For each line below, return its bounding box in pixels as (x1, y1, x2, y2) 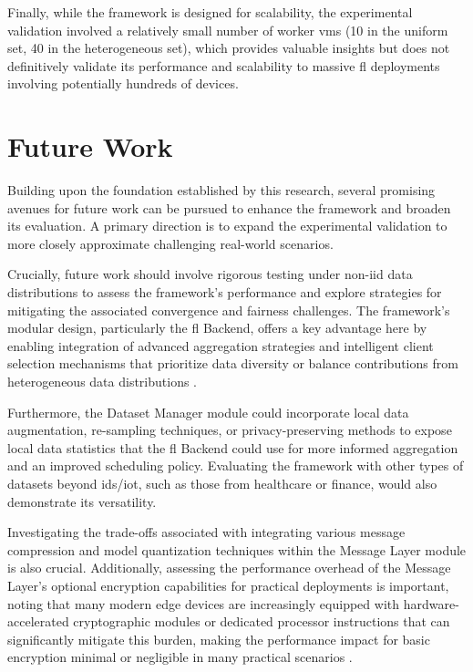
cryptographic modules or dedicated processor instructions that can (73, 612, 450, 631)
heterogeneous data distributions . (7, 372, 198, 391)
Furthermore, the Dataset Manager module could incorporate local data (7, 402, 409, 421)
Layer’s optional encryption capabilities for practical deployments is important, (7, 575, 449, 594)
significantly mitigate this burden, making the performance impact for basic (7, 629, 430, 648)
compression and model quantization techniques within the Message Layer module (7, 540, 467, 559)
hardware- (403, 594, 459, 613)
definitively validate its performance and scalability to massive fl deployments (7, 56, 440, 75)
